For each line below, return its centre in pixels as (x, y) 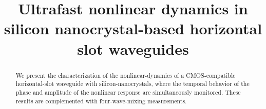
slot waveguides (133, 48)
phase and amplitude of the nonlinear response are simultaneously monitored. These (128, 92)
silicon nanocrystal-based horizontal (133, 28)
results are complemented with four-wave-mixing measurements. (101, 101)
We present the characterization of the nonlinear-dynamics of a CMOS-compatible (126, 75)
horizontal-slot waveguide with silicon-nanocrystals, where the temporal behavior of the (132, 84)
